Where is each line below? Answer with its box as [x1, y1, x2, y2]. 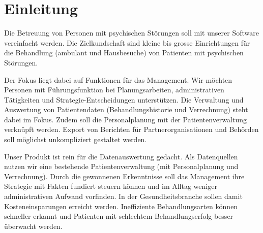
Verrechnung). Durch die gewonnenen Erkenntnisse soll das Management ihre [4, 171, 245, 181]
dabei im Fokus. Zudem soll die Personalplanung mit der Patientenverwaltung [4, 114, 247, 124]
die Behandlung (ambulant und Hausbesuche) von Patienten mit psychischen [4, 47, 244, 58]
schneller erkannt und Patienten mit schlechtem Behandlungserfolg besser [4, 211, 233, 221]
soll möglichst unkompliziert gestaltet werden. [4, 134, 147, 145]
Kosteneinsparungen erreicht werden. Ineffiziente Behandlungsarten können [4, 201, 238, 211]
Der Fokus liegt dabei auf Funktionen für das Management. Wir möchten [4, 74, 232, 85]
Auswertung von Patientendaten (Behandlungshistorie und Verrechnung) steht [4, 104, 248, 115]
